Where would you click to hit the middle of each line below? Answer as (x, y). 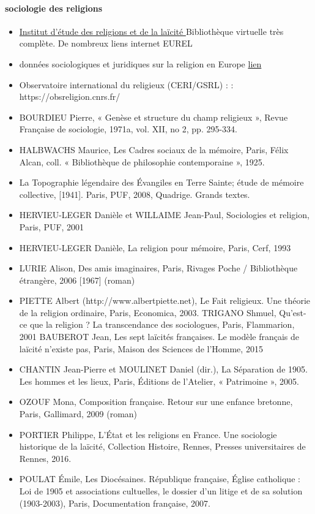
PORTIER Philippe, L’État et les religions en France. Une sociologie (148, 434)
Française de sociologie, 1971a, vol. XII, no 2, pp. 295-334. (128, 129)
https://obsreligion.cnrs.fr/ (70, 96)
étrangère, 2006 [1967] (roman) (77, 280)
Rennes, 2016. (45, 458)
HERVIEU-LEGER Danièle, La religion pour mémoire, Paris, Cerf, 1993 (155, 247)
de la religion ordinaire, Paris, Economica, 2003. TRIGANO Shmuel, (148, 312)
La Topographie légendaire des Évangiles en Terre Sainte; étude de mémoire (161, 182)
